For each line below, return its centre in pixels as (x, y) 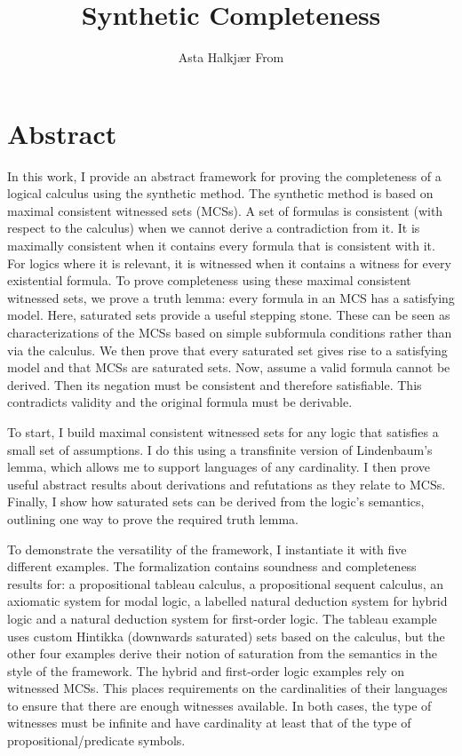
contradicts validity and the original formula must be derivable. (180, 402)
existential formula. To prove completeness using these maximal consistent (209, 280)
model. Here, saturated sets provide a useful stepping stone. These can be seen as (229, 315)
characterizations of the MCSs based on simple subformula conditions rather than (230, 332)
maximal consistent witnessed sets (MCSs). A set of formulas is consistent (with (225, 210)
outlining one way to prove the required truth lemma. (153, 518)
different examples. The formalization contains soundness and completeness (212, 566)
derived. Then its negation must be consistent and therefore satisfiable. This (215, 384)
